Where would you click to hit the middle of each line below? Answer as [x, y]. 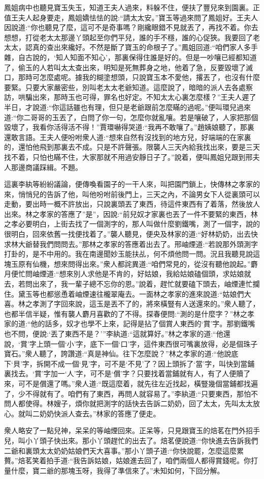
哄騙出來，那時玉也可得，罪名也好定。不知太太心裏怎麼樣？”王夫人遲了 [137, 97]
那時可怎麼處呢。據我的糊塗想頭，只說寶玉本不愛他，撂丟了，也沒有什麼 [139, 77]
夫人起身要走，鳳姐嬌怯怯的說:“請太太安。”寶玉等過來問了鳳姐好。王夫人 [138, 17]
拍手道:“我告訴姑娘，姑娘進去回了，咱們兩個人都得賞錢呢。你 [149, 460]
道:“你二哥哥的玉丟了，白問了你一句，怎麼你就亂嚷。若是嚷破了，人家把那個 [131, 117]
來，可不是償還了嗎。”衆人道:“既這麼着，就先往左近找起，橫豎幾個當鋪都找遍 [131, 383]
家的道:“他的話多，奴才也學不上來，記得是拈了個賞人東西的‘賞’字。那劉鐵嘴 [130, 323]
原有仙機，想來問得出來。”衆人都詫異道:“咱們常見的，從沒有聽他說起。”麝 [138, 263]
